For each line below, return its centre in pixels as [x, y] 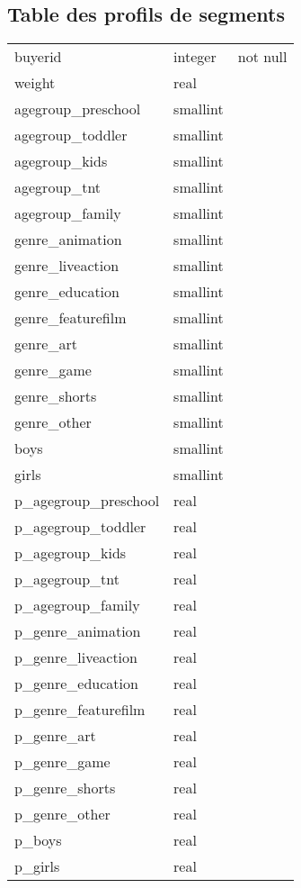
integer [195, 57]
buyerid [38, 57]
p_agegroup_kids [71, 553]
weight [35, 83]
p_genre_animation [78, 631]
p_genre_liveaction [76, 657]
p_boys [38, 840]
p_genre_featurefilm [80, 710]
